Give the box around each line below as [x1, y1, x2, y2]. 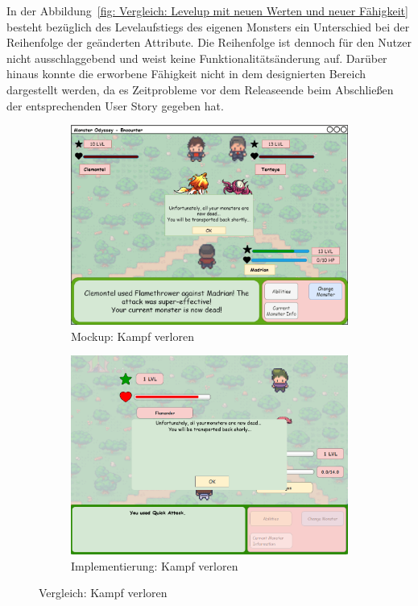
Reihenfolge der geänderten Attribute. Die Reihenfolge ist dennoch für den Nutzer [6, 34, 412, 51]
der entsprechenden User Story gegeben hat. [6, 97, 224, 114]
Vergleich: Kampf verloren [39, 584, 168, 601]
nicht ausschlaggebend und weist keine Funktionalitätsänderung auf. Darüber [6, 49, 387, 66]
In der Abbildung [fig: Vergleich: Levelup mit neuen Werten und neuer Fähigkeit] [6, 2, 408, 19]
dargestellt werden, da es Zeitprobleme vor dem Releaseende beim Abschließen [6, 81, 394, 98]
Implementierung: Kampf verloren [71, 557, 238, 574]
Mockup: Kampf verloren [71, 327, 194, 344]
